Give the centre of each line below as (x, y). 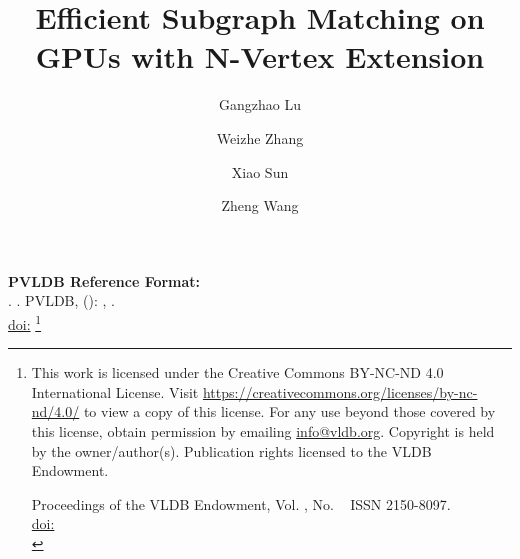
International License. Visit (115, 391)
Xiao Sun (260, 171)
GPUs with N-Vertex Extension (260, 56)
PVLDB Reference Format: (104, 280)
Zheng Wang (260, 205)
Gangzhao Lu (260, 104)
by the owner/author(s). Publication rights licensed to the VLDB (231, 450)
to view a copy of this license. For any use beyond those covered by (289, 411)
